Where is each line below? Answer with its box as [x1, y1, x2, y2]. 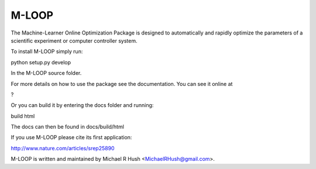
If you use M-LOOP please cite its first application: [11, 134, 132, 141]
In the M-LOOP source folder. [11, 70, 82, 77]
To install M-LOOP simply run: [11, 48, 83, 55]
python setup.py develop [11, 58, 71, 65]
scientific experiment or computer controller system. [11, 37, 138, 44]
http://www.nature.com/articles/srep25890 [11, 144, 115, 151]
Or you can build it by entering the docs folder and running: [11, 102, 154, 109]
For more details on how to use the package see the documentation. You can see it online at [11, 80, 233, 87]
